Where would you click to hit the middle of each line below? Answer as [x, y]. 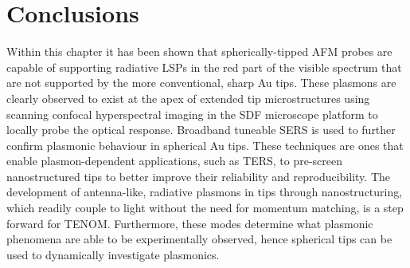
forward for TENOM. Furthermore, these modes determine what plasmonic [190, 223]
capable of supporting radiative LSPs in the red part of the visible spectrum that [204, 67]
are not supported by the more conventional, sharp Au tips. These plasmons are [201, 83]
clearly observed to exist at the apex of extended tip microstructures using [188, 98]
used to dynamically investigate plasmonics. [113, 254]
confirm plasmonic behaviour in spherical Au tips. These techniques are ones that [205, 145]
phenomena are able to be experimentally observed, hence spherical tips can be [199, 239]
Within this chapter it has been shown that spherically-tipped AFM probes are [199, 51]
